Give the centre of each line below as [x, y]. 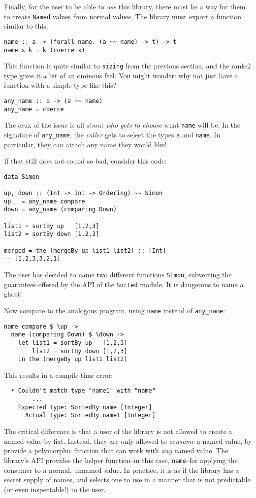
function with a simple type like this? [60, 85]
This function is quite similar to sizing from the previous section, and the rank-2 [128, 66]
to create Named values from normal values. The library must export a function [123, 16]
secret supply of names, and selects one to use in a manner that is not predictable [127, 480]
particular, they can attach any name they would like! [85, 144]
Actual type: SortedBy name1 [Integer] [90, 415]
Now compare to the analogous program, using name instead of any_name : [115, 310]
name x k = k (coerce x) [45, 50]
